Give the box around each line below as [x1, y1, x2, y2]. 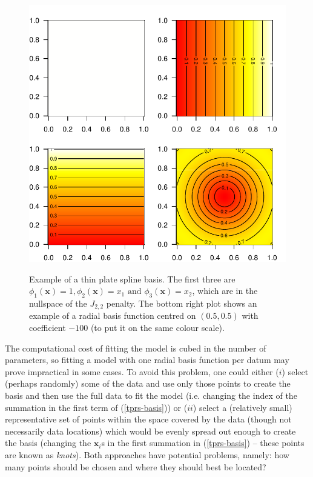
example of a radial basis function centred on [29, 309, 196, 322]
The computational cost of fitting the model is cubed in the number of [5, 341, 266, 354]
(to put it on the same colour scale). [90, 321, 225, 334]
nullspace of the [29, 296, 87, 309]
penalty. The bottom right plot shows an [106, 296, 257, 309]
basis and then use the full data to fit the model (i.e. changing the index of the [5, 389, 297, 401]
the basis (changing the [5, 436, 91, 449]
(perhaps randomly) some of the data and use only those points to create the [5, 377, 291, 390]
